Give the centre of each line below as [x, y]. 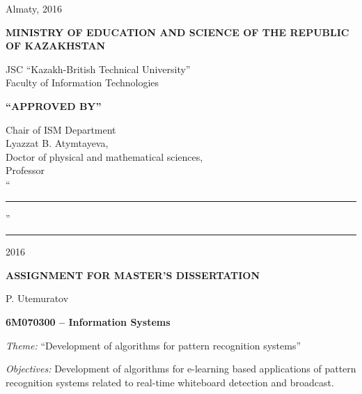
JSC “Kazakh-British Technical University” [98, 69]
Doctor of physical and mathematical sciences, [104, 156]
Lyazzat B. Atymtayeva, [57, 143]
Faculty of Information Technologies [82, 82]
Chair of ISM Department [61, 129]
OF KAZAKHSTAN [56, 46]
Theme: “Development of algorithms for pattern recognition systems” [154, 345]
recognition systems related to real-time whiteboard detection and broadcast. [170, 382]
